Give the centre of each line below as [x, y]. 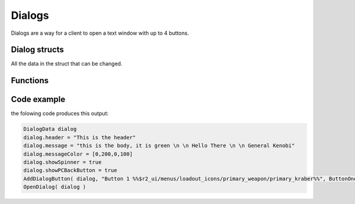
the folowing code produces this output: [60, 113]
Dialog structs [38, 50]
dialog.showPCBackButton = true [70, 170]
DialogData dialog [50, 129]
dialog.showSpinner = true [62, 162]
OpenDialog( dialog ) [55, 187]
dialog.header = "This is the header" [80, 137]
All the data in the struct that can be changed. [67, 64]
